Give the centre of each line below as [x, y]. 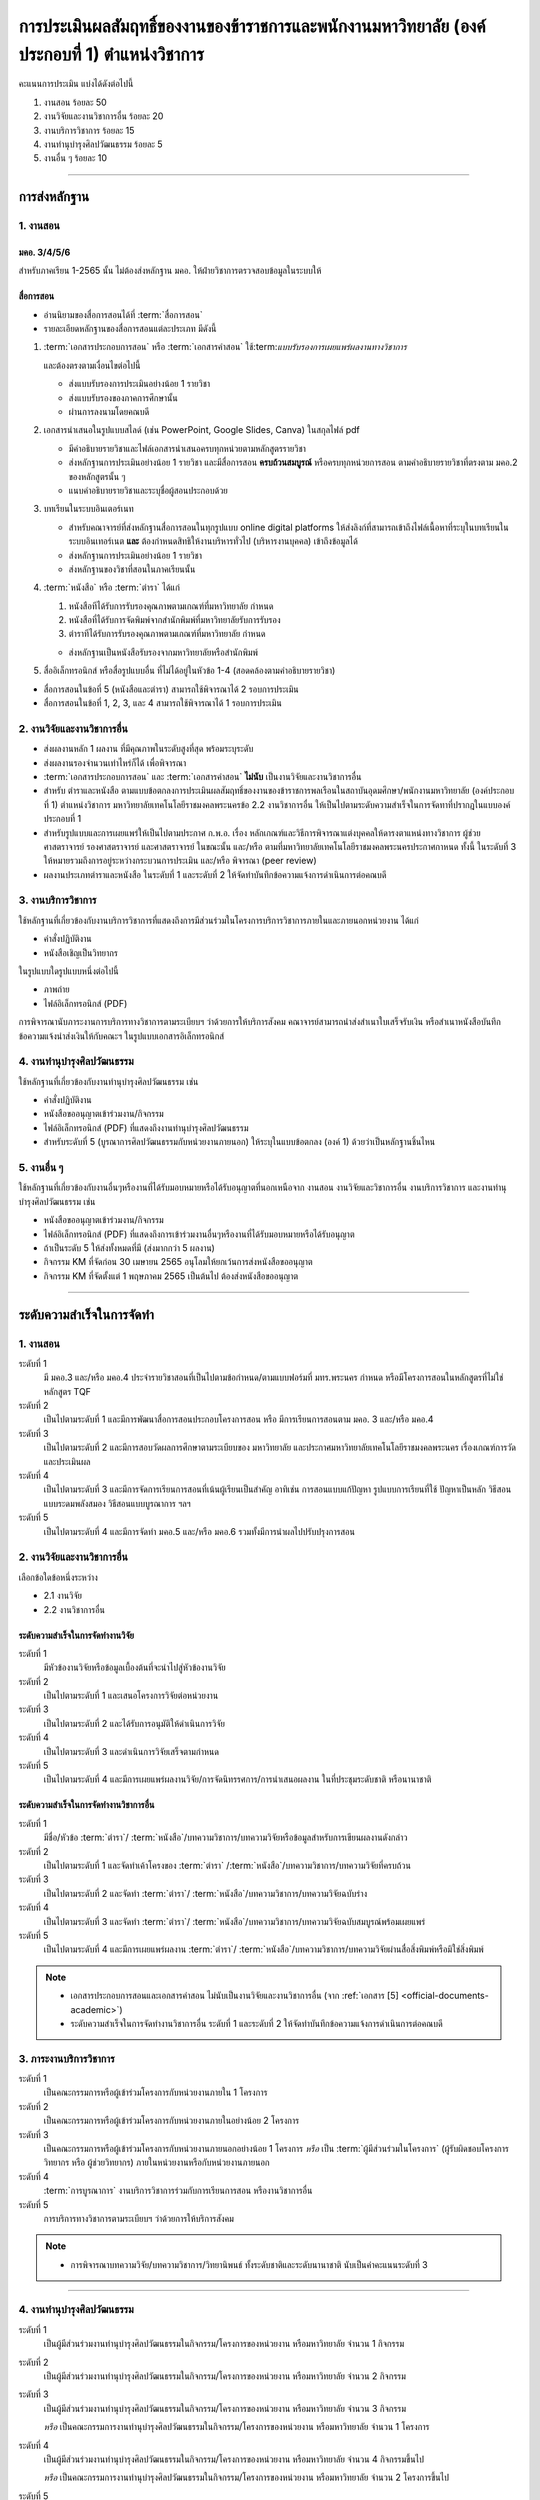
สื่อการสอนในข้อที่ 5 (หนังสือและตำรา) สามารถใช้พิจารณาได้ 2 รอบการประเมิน [171, 689]
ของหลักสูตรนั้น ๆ [97, 476]
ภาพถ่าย [56, 989]
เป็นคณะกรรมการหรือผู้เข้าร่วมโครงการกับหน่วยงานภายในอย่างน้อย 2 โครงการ [171, 2121]
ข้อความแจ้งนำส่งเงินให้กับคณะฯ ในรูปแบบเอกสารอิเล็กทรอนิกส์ [121, 1036]
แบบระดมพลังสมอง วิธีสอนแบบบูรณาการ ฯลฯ [117, 1503]
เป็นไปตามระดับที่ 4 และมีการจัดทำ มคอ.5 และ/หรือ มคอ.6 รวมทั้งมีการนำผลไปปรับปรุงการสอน [199, 1531]
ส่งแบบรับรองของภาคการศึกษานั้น [123, 397]
